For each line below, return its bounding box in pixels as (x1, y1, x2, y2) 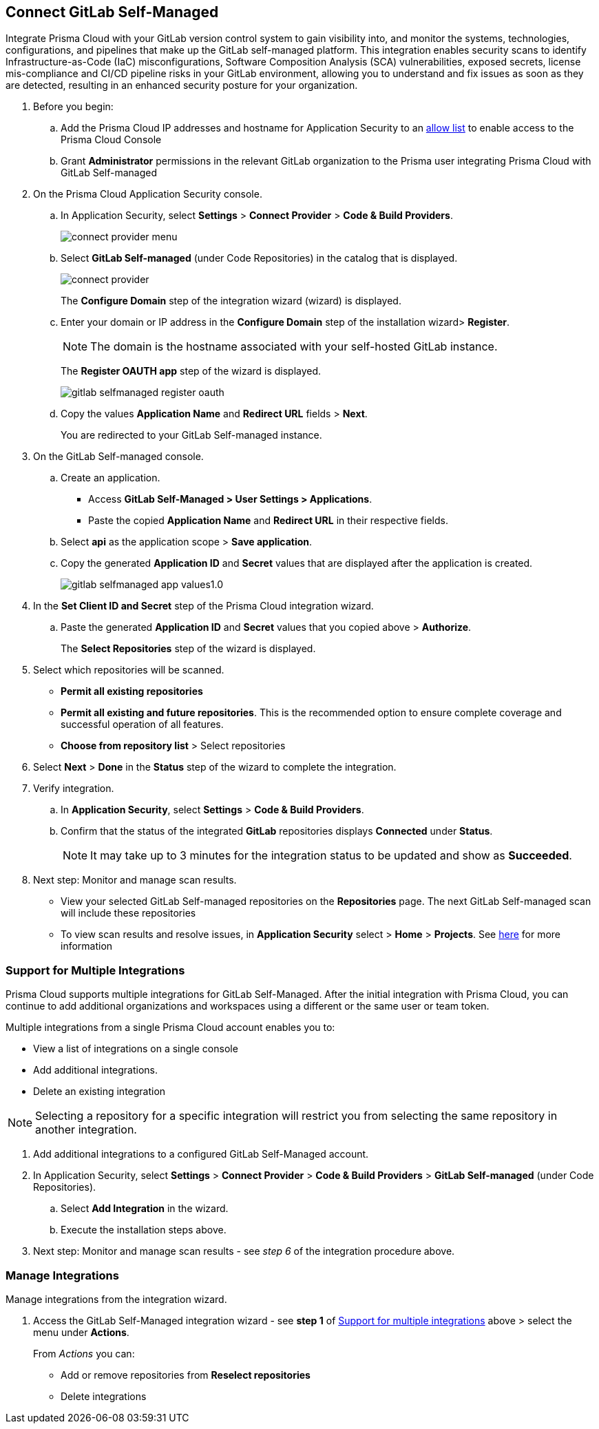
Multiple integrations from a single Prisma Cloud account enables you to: (6, 1021, 335, 1034)
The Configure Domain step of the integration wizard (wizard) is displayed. (61, 295, 401, 307)
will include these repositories (61, 907, 196, 919)
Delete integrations (61, 1390, 147, 1402)
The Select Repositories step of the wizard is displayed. (61, 643, 316, 655)
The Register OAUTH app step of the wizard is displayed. (61, 365, 322, 377)
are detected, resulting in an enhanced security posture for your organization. (6, 79, 358, 92)
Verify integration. (33, 782, 114, 795)
